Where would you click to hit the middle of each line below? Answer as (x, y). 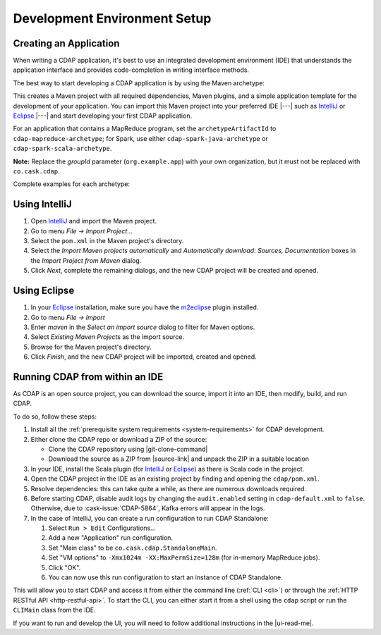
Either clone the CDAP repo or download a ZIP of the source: (119, 439)
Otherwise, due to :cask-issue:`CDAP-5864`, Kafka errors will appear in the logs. (148, 508)
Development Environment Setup (112, 18)
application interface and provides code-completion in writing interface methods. (131, 70)
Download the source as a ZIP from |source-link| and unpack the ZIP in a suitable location (179, 459)
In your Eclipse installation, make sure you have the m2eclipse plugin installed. (145, 307)
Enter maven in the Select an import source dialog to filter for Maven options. (143, 327)
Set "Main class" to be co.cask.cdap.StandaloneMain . (133, 548)
